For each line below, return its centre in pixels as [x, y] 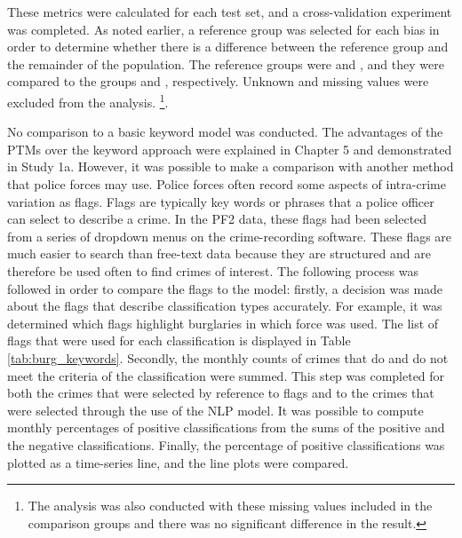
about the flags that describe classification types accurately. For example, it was [225, 306]
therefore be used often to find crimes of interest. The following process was [213, 270]
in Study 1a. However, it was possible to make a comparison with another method [231, 166]
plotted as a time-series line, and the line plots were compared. [178, 462]
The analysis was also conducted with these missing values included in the [230, 506]
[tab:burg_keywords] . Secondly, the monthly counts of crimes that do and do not [228, 357]
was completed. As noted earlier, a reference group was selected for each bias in [223, 29]
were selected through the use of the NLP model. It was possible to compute [215, 410]
